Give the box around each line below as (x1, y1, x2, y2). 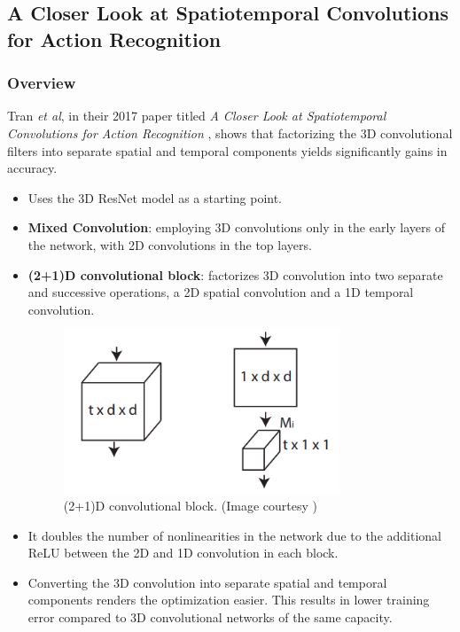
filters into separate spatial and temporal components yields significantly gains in (7, 141, 448, 160)
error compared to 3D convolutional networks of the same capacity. (27, 607, 393, 626)
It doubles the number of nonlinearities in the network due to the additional (27, 526, 441, 544)
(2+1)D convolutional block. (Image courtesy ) (63, 495, 317, 514)
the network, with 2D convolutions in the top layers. (27, 235, 312, 254)
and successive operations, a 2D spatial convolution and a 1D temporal (27, 283, 414, 301)
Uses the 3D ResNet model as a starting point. (27, 188, 283, 207)
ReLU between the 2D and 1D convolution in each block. (27, 543, 339, 562)
